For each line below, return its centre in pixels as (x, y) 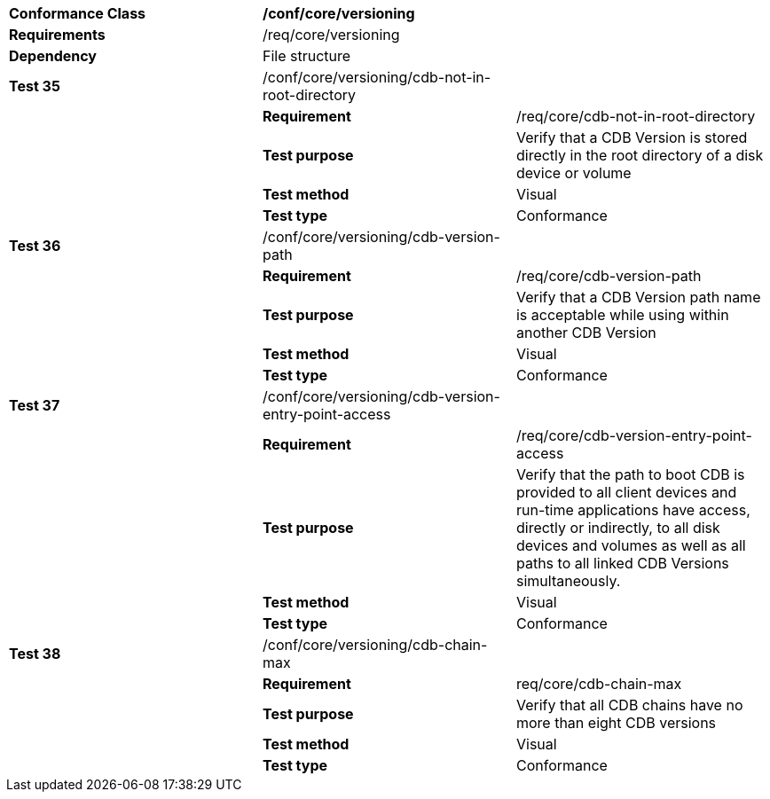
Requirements (57, 35)
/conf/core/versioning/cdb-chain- (375, 645)
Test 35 (35, 86)
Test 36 (35, 246)
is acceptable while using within (622, 315)
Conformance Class (78, 13)
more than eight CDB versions (616, 723)
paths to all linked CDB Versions (622, 563)
